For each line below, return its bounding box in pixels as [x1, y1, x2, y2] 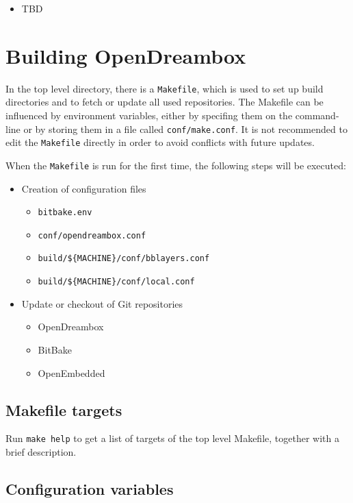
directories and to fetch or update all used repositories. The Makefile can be [5, 95, 324, 109]
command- [295, 108, 339, 122]
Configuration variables [5, 478, 174, 499]
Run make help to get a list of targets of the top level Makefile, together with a [5, 431, 339, 445]
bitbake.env [38, 208, 92, 218]
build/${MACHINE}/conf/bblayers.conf [38, 254, 210, 264]
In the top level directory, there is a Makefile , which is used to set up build [5, 81, 324, 95]
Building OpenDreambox [5, 41, 246, 69]
